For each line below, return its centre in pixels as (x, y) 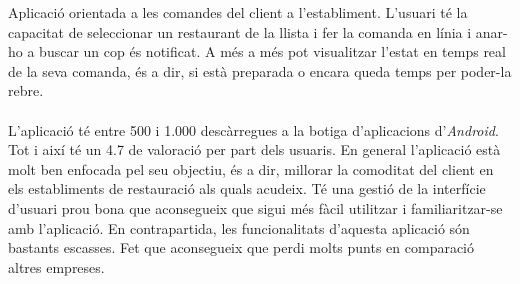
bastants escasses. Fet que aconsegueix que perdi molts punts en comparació (241, 247)
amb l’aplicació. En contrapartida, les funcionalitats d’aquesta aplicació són (239, 227)
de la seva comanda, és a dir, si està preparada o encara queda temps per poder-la (260, 70)
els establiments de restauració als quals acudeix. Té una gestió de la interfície (247, 188)
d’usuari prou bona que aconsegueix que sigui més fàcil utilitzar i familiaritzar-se (255, 207)
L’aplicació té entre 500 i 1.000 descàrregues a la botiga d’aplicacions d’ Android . (253, 129)
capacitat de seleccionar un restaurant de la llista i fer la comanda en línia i (240, 31)
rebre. (26, 90)
